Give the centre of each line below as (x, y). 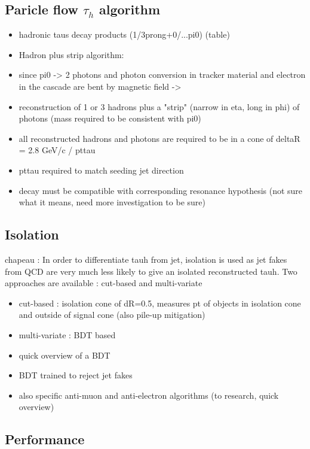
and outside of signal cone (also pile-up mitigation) (112, 315)
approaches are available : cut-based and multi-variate (104, 283)
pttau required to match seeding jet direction (101, 170)
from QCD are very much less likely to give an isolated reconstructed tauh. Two (151, 271)
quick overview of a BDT (65, 355)
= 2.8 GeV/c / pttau (57, 150)
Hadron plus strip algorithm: (71, 54)
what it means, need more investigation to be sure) (112, 202)
